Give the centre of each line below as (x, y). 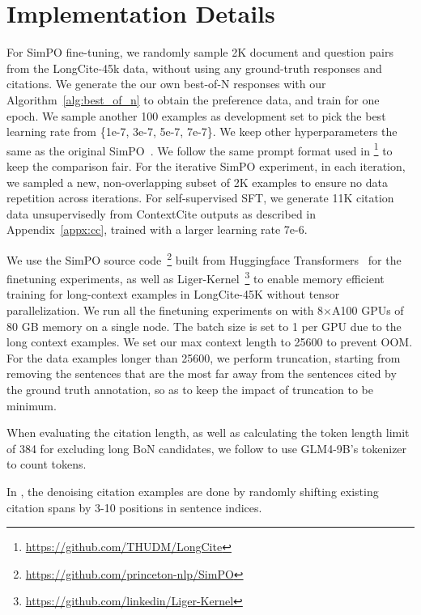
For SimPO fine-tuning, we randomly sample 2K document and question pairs (200, 52)
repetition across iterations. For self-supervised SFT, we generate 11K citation (200, 198)
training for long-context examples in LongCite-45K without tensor (173, 294)
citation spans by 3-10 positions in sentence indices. (134, 507)
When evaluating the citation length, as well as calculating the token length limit (208, 433)
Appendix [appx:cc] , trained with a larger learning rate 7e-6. (157, 229)
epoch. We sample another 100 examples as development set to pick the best (196, 115)
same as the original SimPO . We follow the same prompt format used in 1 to (200, 149)
